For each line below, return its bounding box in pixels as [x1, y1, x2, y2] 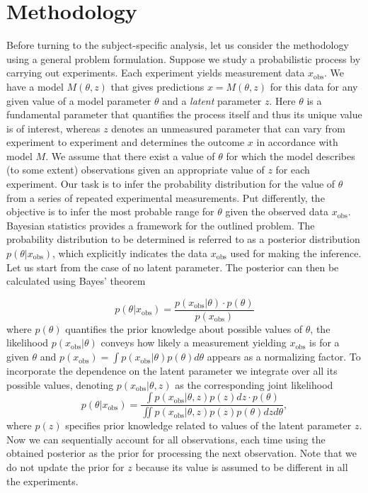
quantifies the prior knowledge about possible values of [65, 321, 303, 336]
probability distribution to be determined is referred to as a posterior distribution [6, 232, 360, 246]
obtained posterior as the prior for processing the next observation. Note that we [6, 446, 357, 460]
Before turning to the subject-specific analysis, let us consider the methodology [6, 38, 349, 52]
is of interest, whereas [6, 120, 100, 135]
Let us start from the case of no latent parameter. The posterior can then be [6, 259, 339, 274]
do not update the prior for [6, 459, 125, 474]
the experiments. [6, 473, 79, 488]
